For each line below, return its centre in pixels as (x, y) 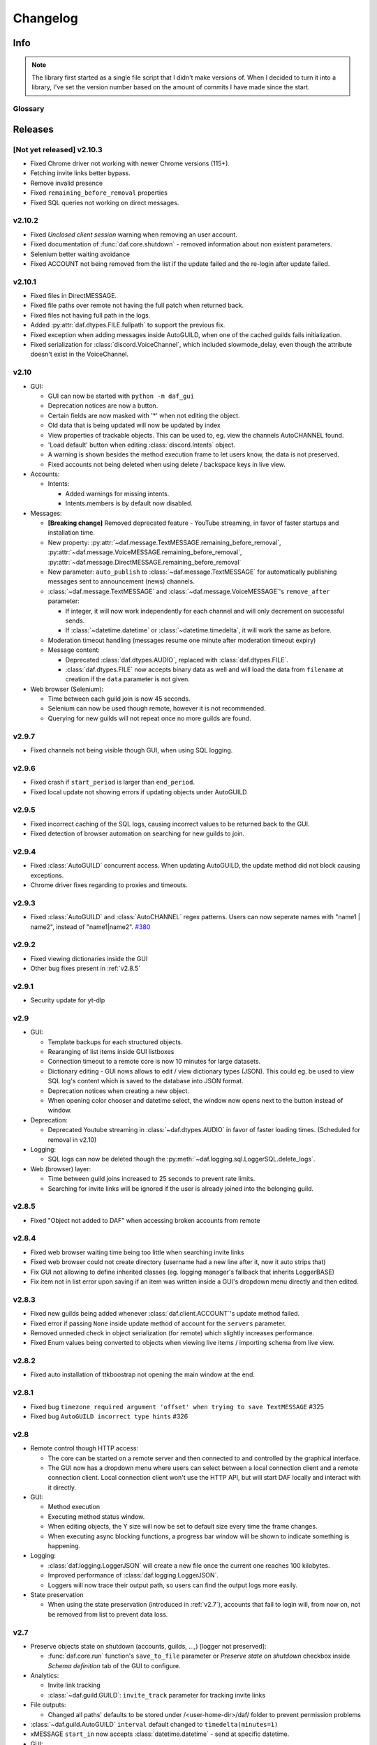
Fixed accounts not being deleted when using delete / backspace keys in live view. (167, 464)
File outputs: (48, 1705)
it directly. (62, 1487)
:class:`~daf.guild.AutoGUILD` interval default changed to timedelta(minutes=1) (154, 1725)
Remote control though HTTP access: (84, 1448)
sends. (75, 621)
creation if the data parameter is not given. (127, 679)
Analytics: (45, 1676)
